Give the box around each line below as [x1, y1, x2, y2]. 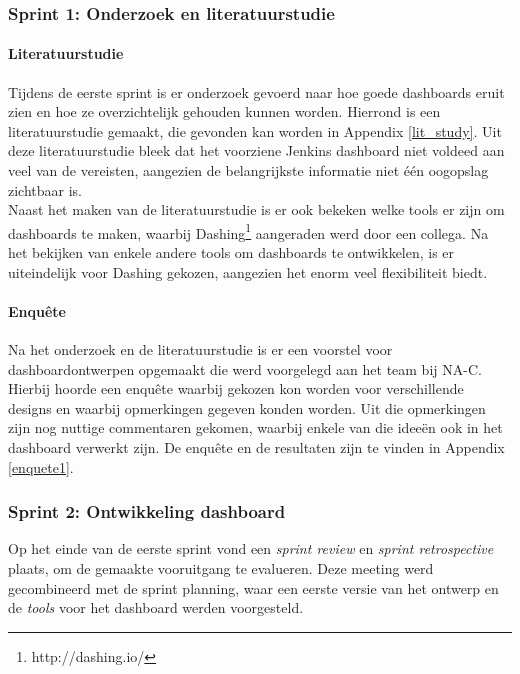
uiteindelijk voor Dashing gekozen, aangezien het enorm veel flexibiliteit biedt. [8, 261, 488, 282]
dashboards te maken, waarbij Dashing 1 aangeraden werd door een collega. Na [8, 219, 489, 243]
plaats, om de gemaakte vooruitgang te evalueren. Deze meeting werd [8, 558, 434, 578]
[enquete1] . [8, 456, 74, 477]
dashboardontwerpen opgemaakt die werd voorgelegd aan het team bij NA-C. [8, 358, 482, 379]
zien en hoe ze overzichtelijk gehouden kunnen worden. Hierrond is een [8, 101, 441, 122]
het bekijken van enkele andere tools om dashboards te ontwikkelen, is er [8, 242, 455, 263]
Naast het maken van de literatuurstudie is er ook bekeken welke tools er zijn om [8, 199, 505, 220]
